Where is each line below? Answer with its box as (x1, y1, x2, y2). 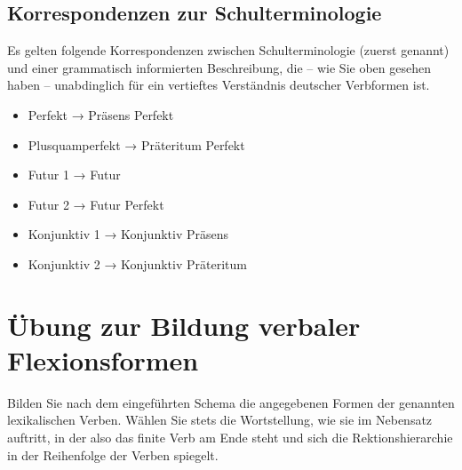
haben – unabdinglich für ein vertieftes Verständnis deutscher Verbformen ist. (7, 76, 430, 94)
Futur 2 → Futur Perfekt (28, 195, 164, 213)
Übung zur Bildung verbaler (7, 307, 361, 343)
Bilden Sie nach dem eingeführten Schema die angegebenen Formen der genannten (7, 393, 455, 411)
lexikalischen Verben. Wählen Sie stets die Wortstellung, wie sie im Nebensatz (7, 410, 433, 429)
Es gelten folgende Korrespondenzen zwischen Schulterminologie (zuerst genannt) (7, 41, 450, 60)
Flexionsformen (7, 341, 199, 378)
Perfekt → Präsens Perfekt (28, 105, 174, 123)
